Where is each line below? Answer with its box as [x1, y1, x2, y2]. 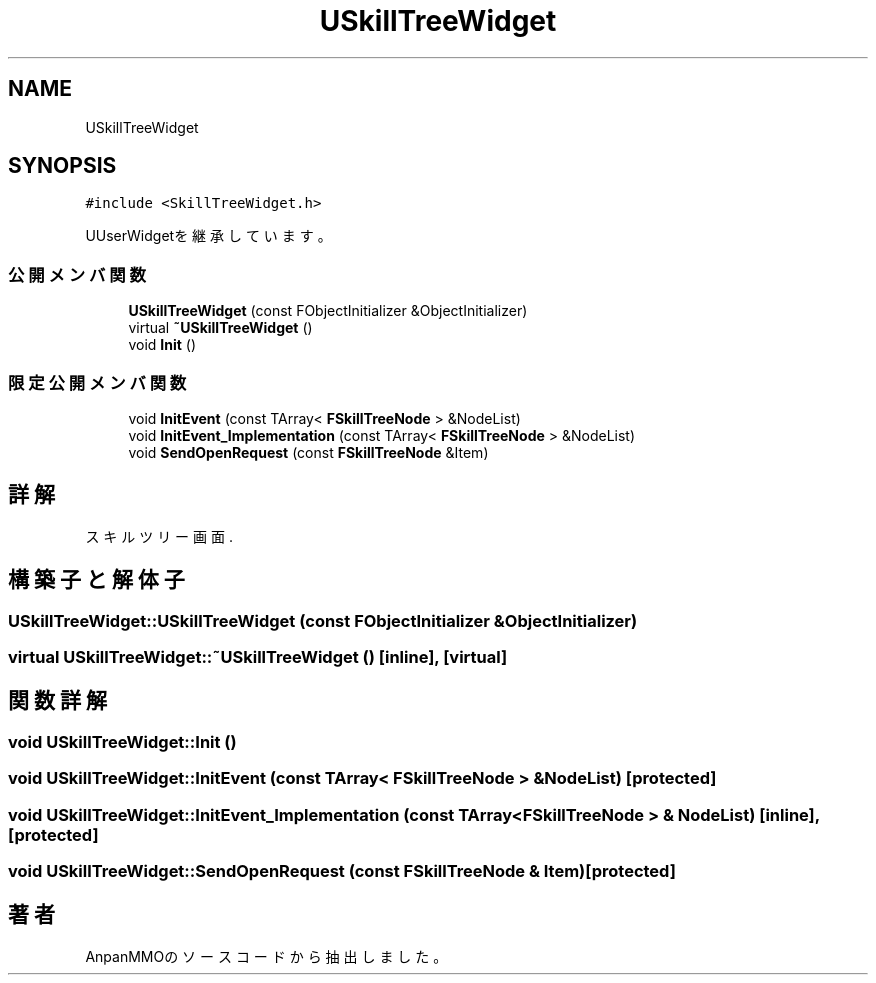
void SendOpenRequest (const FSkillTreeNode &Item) [128, 443, 489, 461]
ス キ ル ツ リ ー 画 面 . [85, 527, 233, 545]
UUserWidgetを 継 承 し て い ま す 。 [85, 227, 332, 245]
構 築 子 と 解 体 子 [8, 567, 185, 593]
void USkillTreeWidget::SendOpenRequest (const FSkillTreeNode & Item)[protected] [8, 860, 676, 881]
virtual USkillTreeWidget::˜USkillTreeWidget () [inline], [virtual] [8, 647, 508, 667]
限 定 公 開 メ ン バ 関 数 [8, 372, 187, 393]
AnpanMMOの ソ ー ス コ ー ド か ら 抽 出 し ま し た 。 [85, 947, 448, 965]
